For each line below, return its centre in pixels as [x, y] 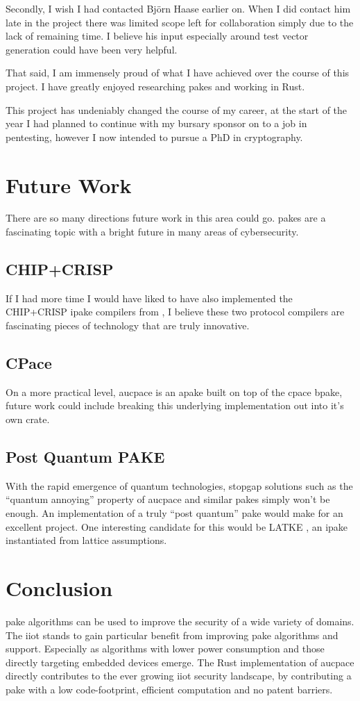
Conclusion [59, 587]
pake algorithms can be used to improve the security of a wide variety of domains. [180, 621]
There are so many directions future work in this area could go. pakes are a [166, 218]
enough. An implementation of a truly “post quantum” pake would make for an [174, 513]
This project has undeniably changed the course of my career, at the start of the [177, 109]
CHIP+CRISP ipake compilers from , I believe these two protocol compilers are [175, 312]
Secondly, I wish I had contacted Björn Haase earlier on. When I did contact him [178, 8]
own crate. [28, 419]
